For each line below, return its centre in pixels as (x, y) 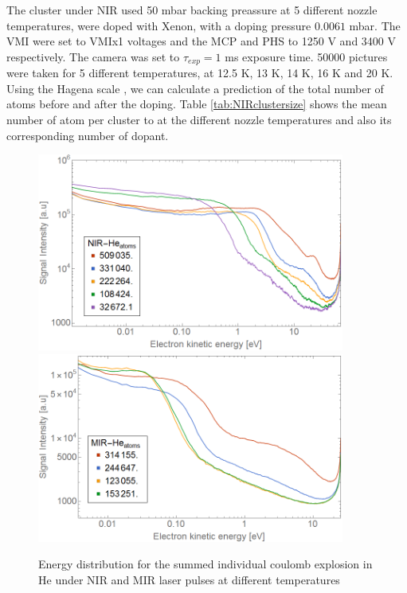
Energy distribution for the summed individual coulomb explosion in (205, 564)
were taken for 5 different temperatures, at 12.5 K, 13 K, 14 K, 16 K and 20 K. (200, 73)
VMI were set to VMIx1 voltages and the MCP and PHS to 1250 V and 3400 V (201, 41)
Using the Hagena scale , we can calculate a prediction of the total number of (195, 88)
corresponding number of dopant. (88, 135)
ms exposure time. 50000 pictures (306, 56)
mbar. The (375, 25)
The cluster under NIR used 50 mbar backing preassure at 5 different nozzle (192, 10)
